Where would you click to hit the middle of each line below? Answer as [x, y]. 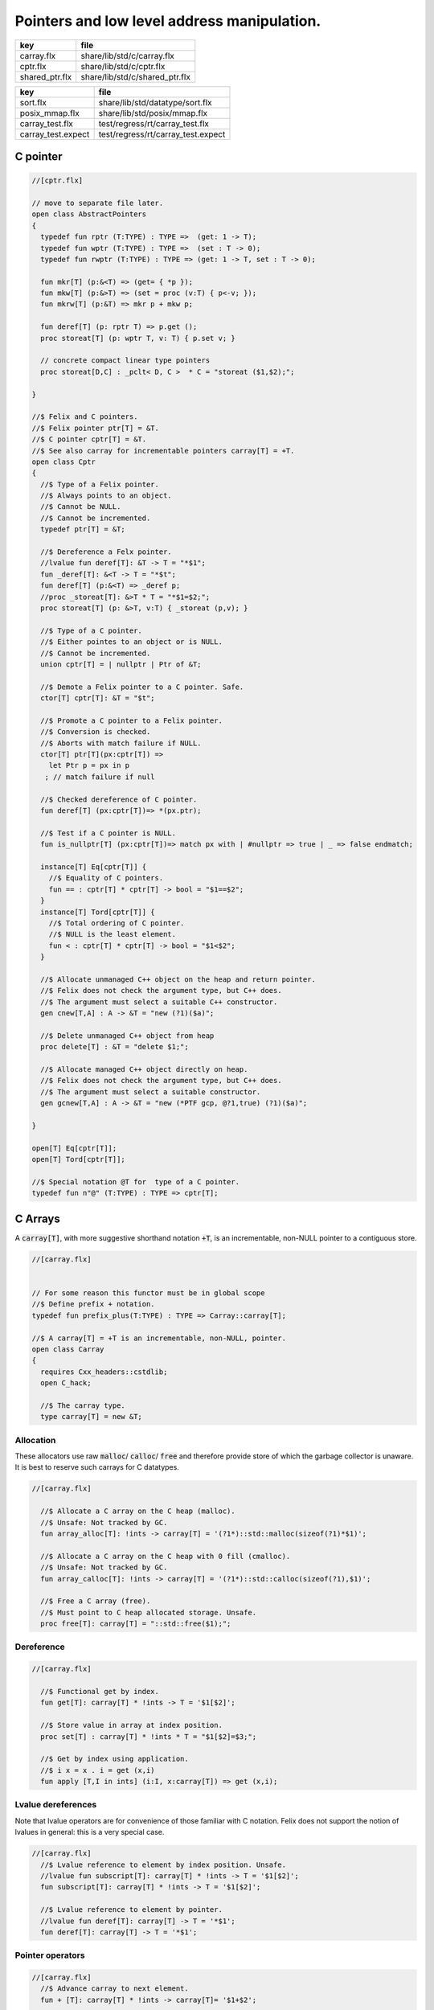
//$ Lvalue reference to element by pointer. [131, 1910]
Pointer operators [50, 1955]
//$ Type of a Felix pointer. [100, 484]
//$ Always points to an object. [106, 496]
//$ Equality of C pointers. [106, 878]
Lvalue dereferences [56, 1805]
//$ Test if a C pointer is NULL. [108, 833]
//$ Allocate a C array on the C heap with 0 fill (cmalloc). [166, 1556]
